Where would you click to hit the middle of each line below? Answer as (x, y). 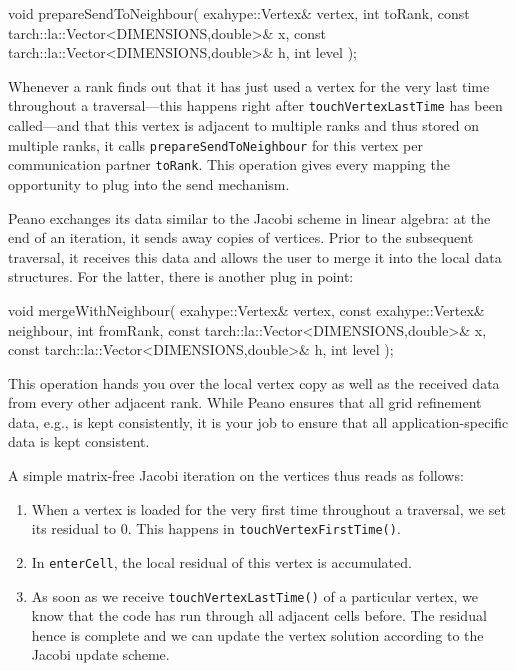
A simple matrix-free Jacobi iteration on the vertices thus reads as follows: (236, 475)
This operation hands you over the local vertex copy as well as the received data (254, 382)
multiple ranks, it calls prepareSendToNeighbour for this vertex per (215, 144)
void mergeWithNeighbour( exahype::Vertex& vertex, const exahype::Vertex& (246, 309)
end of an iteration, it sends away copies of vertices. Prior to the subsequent (241, 237)
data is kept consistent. (79, 441)
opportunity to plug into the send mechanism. (149, 183)
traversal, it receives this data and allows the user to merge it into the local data (255, 256)
